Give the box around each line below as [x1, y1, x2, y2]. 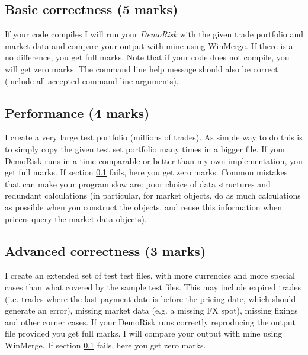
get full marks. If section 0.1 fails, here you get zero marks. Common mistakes [5, 166, 288, 178]
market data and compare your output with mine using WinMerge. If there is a [5, 39, 293, 52]
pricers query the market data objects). [5, 212, 147, 225]
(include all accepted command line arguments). [5, 74, 179, 87]
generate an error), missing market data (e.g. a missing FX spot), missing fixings [5, 304, 298, 316]
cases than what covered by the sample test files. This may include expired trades [5, 280, 301, 293]
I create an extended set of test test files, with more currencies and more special [5, 269, 295, 282]
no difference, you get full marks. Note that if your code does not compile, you [5, 51, 290, 63]
